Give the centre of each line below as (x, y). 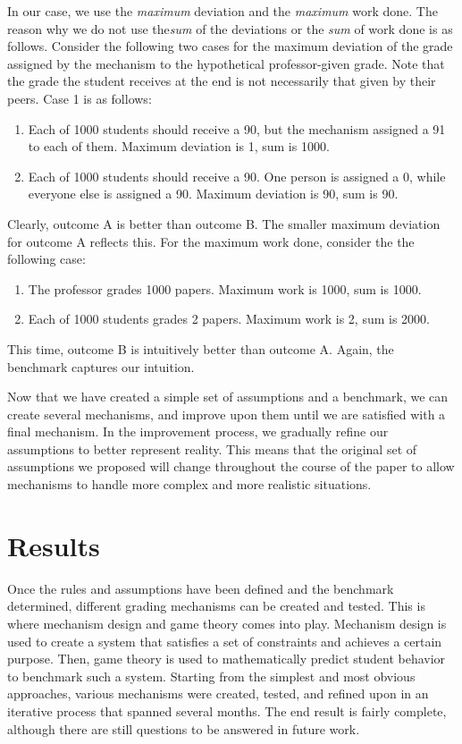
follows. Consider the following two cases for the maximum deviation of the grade (230, 46)
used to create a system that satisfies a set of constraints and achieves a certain (225, 641)
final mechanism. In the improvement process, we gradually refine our (198, 431)
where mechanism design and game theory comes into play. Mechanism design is (227, 623)
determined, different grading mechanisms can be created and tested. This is (216, 606)
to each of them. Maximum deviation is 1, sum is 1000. (179, 146)
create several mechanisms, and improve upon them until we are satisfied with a (227, 414)
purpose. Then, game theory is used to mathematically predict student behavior (227, 659)
